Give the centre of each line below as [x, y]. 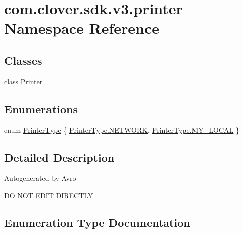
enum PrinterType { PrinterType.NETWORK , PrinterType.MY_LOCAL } [122, 130]
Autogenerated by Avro [40, 178]
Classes [23, 60]
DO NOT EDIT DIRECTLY [49, 195]
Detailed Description [59, 157]
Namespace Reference [82, 28]
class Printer [23, 81]
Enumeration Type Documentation [97, 222]
